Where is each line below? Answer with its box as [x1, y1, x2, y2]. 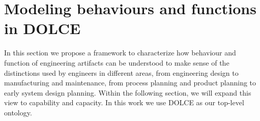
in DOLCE [4, 18, 81, 39]
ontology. [4, 107, 32, 117]
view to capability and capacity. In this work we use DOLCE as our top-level [4, 97, 244, 108]
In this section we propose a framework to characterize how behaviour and [4, 47, 236, 58]
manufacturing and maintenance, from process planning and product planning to [4, 77, 256, 88]
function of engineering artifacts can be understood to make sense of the [4, 57, 229, 68]
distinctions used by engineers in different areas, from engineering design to [4, 67, 239, 78]
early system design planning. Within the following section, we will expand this [4, 87, 251, 98]
